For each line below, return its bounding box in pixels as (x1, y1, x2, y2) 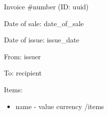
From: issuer (4, 51, 41, 61)
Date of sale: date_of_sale (4, 18, 84, 28)
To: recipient (4, 68, 42, 78)
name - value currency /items (15, 101, 104, 111)
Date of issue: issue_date (4, 35, 80, 45)
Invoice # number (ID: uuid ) (4, 1, 89, 11)
